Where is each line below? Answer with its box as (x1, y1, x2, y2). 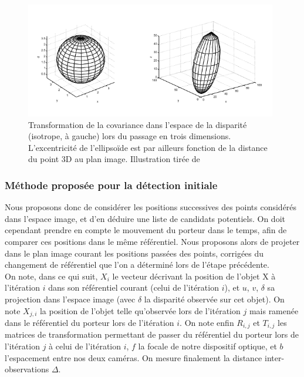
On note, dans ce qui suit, (5, 270, 98, 282)
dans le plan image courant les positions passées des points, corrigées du (5, 247, 264, 259)
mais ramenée (249, 304, 299, 317)
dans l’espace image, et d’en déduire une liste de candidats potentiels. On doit (5, 212, 285, 224)
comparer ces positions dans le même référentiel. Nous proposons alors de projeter (5, 235, 300, 247)
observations (5, 363, 49, 375)
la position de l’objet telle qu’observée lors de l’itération (39, 304, 241, 317)
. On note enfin (180, 316, 234, 328)
